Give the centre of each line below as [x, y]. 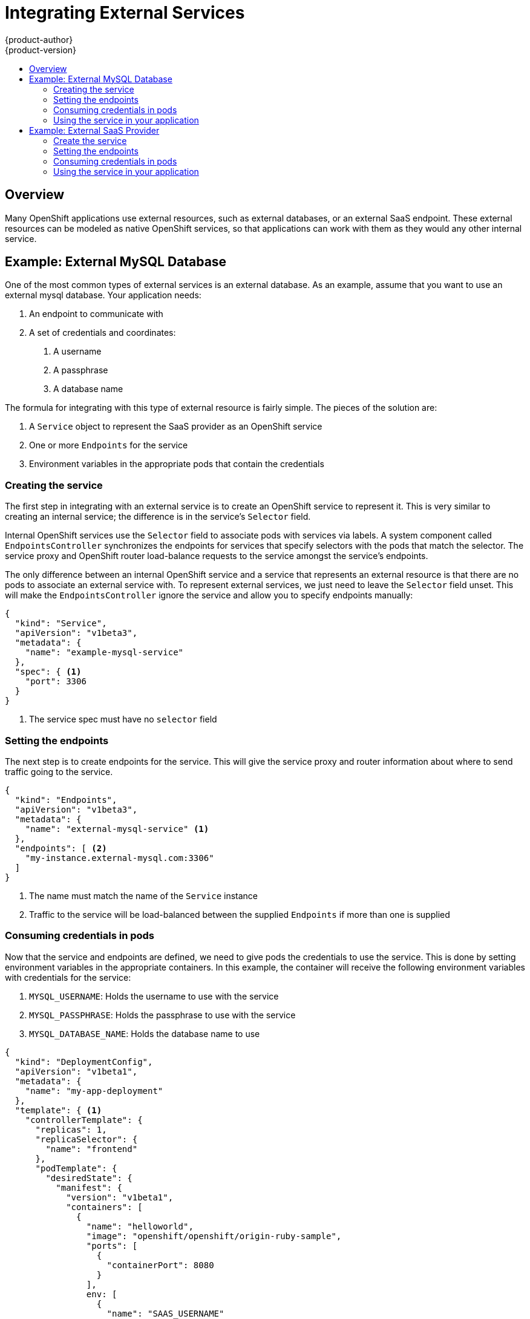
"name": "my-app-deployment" [94, 1091]
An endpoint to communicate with [96, 314]
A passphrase [81, 370]
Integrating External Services [125, 13]
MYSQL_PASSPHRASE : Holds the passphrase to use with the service [162, 1015]
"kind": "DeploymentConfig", [84, 1062]
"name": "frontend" [92, 1149]
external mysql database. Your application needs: [103, 295]
